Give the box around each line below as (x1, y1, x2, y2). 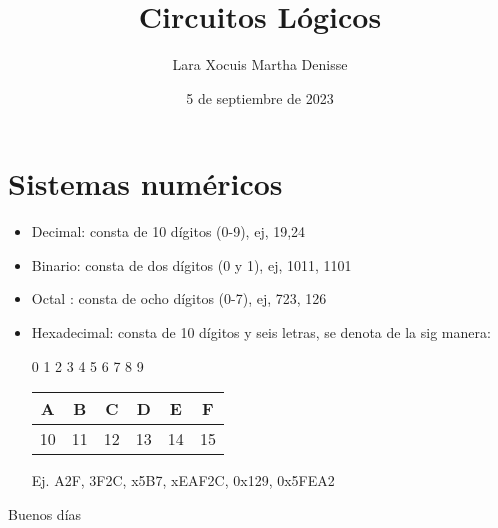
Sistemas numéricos (8, 163, 283, 204)
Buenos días (8, 503, 82, 524)
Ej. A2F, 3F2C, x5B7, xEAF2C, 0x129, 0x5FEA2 (31, 470, 335, 491)
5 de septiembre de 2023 (186, 87, 334, 108)
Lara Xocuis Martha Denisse (172, 54, 348, 75)
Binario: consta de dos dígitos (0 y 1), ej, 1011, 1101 (31, 254, 352, 275)
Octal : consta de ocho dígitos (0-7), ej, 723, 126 (31, 288, 327, 309)
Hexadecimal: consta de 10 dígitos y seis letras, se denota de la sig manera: (31, 322, 491, 343)
